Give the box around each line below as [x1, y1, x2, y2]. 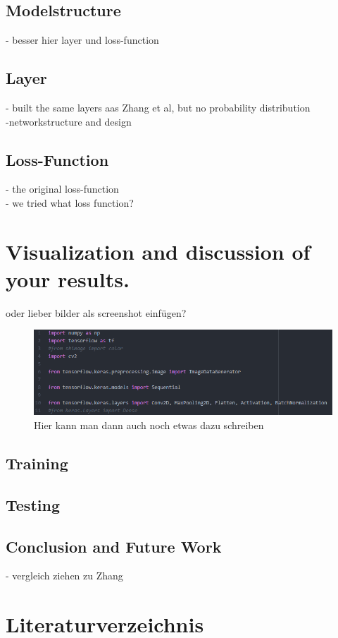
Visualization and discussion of [6, 236, 311, 265]
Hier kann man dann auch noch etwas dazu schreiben [34, 418, 264, 433]
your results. [6, 264, 130, 293]
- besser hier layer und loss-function [6, 32, 159, 47]
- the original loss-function [6, 181, 119, 196]
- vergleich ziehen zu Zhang [6, 568, 123, 583]
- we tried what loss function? [6, 195, 134, 210]
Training [6, 452, 68, 474]
